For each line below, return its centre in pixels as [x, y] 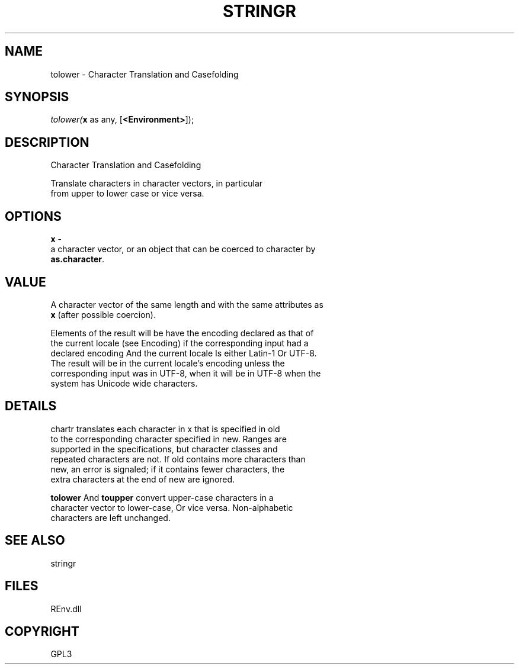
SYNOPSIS [37, 97]
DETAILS [31, 406]
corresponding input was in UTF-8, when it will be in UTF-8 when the [186, 373]
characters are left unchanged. [110, 517]
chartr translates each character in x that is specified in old [165, 429]
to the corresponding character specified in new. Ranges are [169, 439]
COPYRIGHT [42, 631]
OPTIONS [33, 216]
